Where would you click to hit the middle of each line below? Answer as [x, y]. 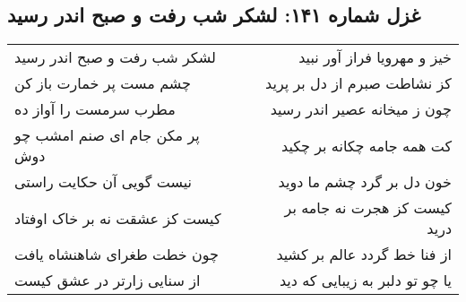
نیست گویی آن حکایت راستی [103, 182]
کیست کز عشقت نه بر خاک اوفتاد [118, 218]
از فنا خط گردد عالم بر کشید [364, 255]
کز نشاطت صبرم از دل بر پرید [358, 83]
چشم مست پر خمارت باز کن [103, 83]
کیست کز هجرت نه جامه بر [368, 208]
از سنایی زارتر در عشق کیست [108, 280]
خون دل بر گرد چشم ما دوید [365, 182]
